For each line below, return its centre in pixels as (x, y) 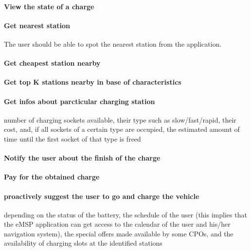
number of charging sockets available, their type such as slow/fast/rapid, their (120, 119)
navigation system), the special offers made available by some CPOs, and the (119, 233)
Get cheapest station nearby (52, 63)
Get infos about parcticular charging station (80, 101)
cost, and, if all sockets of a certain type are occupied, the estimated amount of (122, 129)
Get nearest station (37, 25)
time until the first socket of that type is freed (72, 138)
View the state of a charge (49, 6)
